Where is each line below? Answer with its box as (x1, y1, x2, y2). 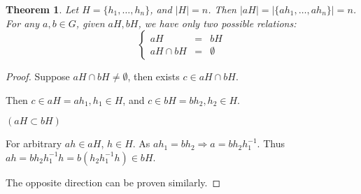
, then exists (127, 69, 180, 84)
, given (76, 15, 105, 30)
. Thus (257, 136, 285, 151)
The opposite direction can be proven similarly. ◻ (6, 174, 221, 189)
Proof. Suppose (6, 69, 70, 84)
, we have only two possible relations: (138, 15, 297, 30)
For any (6, 15, 39, 30)
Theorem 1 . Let (6, 2, 79, 16)
